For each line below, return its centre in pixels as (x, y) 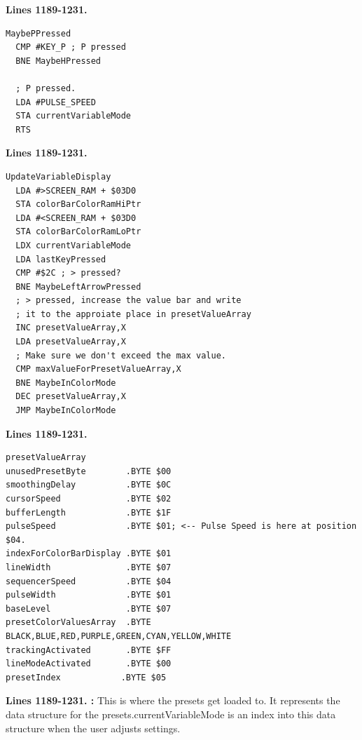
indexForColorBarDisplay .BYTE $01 (89, 554)
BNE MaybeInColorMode (66, 383)
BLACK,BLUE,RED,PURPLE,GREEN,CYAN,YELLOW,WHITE (119, 636)
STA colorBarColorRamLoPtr (78, 232)
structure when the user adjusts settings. (93, 728)
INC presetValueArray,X (71, 328)
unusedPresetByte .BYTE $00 (89, 471)
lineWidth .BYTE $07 (89, 567)
